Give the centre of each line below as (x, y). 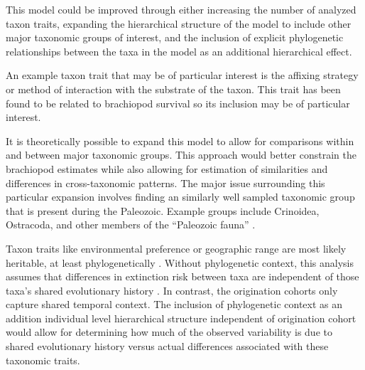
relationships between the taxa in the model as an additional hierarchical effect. (179, 51)
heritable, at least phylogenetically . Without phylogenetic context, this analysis (180, 262)
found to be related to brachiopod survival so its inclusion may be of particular (178, 103)
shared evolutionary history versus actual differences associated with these (167, 346)
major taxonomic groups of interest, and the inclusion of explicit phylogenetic (175, 37)
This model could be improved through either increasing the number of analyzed (181, 9)
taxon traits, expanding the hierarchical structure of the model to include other (179, 23)
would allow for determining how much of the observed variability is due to (169, 332)
